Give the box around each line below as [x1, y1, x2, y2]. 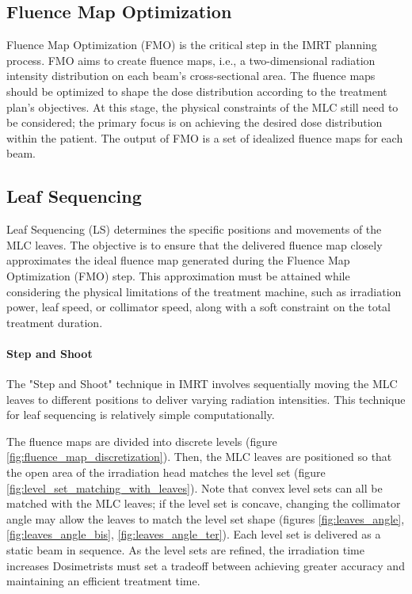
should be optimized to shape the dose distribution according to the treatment [6, 82, 387, 99]
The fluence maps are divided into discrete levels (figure [6, 432, 277, 449]
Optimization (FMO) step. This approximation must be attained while [6, 267, 350, 284]
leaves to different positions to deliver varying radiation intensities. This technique [6, 390, 406, 407]
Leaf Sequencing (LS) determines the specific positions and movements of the [6, 221, 382, 238]
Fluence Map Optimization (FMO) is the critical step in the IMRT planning [6, 36, 377, 53]
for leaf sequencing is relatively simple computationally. [6, 406, 275, 423]
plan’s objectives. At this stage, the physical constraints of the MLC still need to [6, 98, 399, 115]
